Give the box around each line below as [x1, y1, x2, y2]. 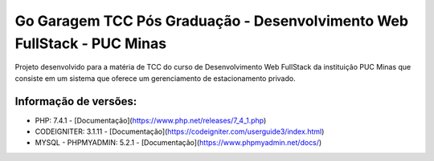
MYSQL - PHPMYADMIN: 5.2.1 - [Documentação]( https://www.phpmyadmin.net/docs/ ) [35, 138, 322, 147]
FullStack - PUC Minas [14, 34, 167, 52]
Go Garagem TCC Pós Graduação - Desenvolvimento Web [14, 12, 409, 30]
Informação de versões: [14, 95, 137, 108]
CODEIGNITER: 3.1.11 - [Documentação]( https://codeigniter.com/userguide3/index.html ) [35, 127, 325, 136]
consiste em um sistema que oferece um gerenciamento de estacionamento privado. [14, 73, 297, 83]
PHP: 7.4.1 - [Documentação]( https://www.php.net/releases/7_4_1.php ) [35, 115, 267, 125]
